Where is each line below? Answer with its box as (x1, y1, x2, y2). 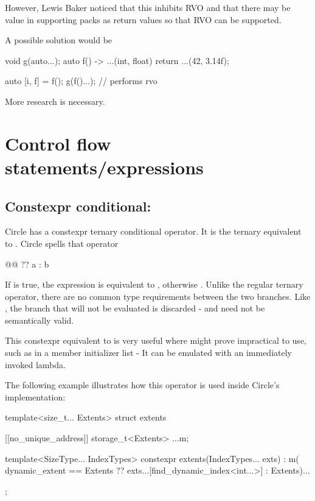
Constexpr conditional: (5, 196, 151, 215)
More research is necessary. (5, 94, 105, 107)
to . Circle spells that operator (5, 236, 119, 249)
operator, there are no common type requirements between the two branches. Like (5, 290, 311, 302)
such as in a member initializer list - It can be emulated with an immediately (5, 346, 292, 359)
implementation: (5, 390, 66, 403)
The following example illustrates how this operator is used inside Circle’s (5, 378, 280, 391)
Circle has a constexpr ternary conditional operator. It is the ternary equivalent (5, 225, 302, 238)
